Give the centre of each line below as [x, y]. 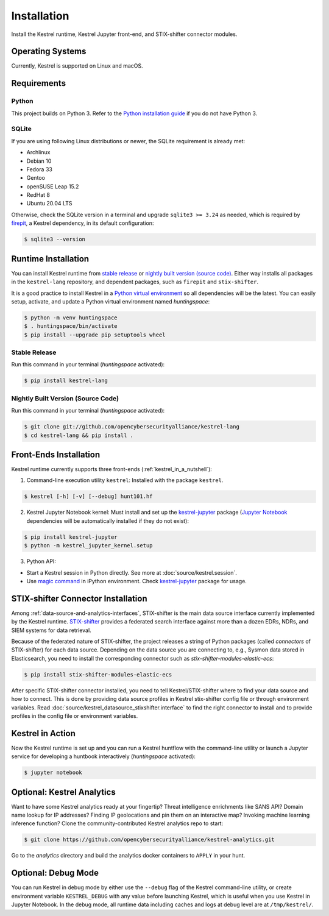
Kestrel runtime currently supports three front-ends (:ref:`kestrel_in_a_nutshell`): [112, 469]
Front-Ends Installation [56, 454]
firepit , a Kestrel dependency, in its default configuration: [83, 223]
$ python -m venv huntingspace [71, 318]
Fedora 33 [40, 169]
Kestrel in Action [44, 733]
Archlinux [38, 152]
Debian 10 [39, 161]
